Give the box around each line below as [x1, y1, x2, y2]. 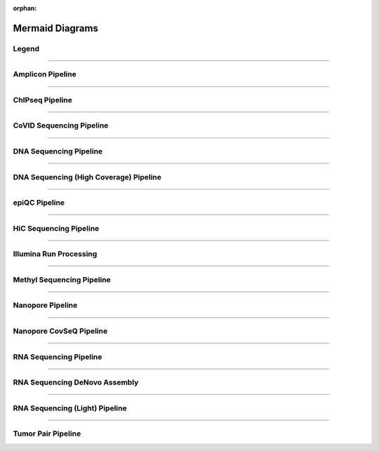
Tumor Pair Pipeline [13, 429, 81, 438]
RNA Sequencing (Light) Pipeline [13, 403, 127, 413]
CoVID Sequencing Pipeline [13, 121, 109, 130]
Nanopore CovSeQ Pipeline [13, 326, 108, 336]
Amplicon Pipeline [13, 69, 77, 79]
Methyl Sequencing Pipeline [13, 274, 112, 284]
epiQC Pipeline [13, 198, 65, 208]
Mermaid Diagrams [13, 22, 98, 34]
